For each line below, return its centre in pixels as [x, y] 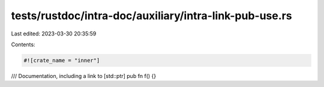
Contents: [23, 44]
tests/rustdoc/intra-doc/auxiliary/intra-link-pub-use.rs [151, 16]
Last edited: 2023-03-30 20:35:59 [54, 34]
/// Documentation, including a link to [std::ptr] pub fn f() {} [84, 76]
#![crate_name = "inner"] [62, 60]
